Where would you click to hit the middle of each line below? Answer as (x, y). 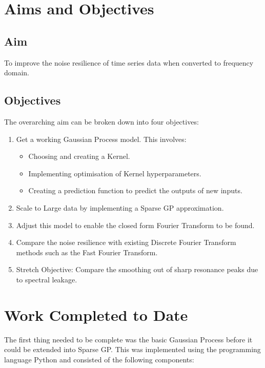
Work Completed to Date (96, 314)
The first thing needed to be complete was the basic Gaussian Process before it (128, 339)
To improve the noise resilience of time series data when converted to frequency (129, 62)
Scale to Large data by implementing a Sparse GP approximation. (120, 207)
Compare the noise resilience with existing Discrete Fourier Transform (126, 242)
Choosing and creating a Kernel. (79, 156)
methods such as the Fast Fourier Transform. (87, 252)
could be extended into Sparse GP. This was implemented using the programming (132, 349)
